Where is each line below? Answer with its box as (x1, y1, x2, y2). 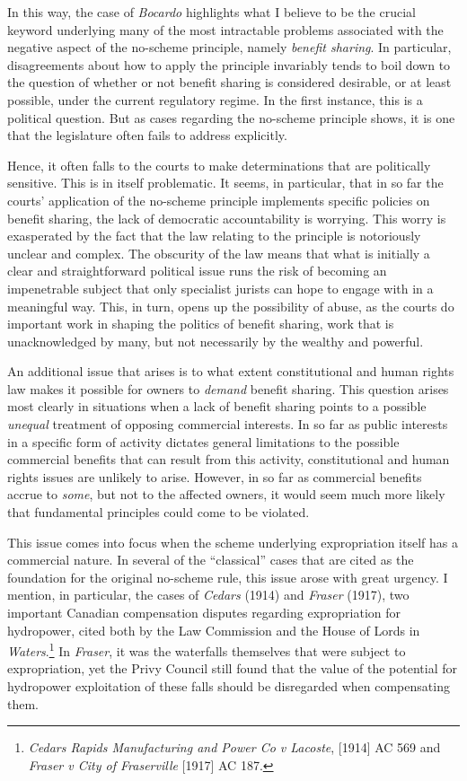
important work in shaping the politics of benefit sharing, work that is (7, 314, 394, 333)
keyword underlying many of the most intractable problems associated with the (7, 20, 444, 39)
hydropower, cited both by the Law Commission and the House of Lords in (7, 620, 420, 639)
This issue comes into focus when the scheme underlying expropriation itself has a (7, 532, 458, 551)
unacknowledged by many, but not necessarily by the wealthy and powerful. (7, 331, 424, 350)
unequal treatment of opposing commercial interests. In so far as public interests (7, 415, 448, 434)
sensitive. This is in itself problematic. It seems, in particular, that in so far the (7, 173, 444, 192)
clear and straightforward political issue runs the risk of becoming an (7, 261, 387, 280)
